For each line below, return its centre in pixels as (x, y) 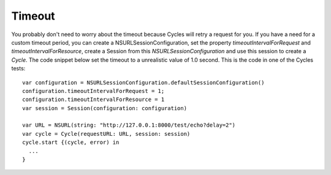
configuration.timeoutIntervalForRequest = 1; (93, 91)
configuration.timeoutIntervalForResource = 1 (93, 100)
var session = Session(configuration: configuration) (105, 108)
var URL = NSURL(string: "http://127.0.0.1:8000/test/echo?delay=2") (129, 125)
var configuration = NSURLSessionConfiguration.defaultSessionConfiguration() (143, 82)
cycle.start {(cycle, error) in (71, 143)
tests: (18, 69)
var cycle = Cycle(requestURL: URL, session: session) (106, 134)
